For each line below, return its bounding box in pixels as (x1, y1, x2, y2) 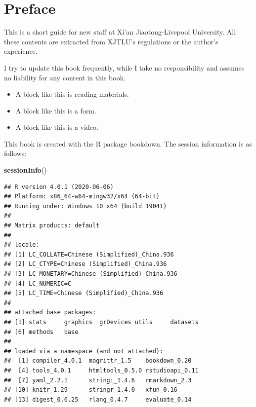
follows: (4, 148, 27, 158)
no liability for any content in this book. (4, 72, 126, 82)
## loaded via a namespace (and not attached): (4, 347, 164, 355)
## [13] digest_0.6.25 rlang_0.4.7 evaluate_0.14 (4, 396, 192, 403)
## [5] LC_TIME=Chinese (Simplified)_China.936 (4, 290, 164, 297)
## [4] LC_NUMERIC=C (4, 280, 72, 287)
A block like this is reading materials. (15, 89, 129, 99)
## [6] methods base (4, 328, 79, 335)
